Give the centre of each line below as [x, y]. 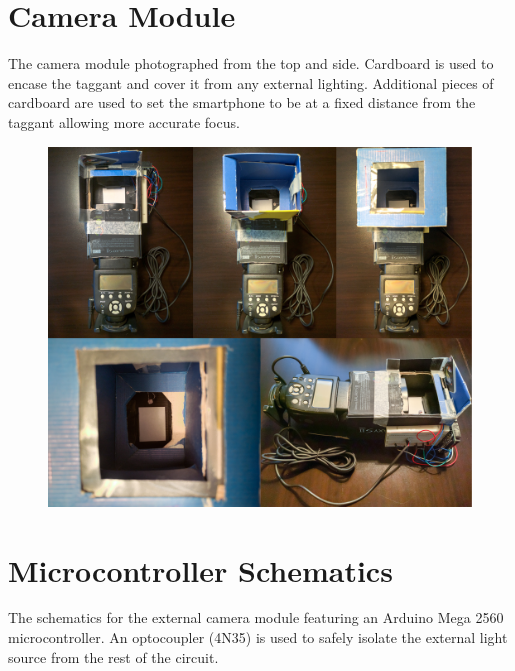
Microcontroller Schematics [200, 569]
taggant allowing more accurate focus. [124, 121]
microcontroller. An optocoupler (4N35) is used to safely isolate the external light [258, 637]
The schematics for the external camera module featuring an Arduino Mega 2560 [256, 617]
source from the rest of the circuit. [113, 656]
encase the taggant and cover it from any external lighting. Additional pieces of [251, 82]
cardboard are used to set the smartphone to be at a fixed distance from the [242, 102]
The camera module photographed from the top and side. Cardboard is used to [251, 63]
